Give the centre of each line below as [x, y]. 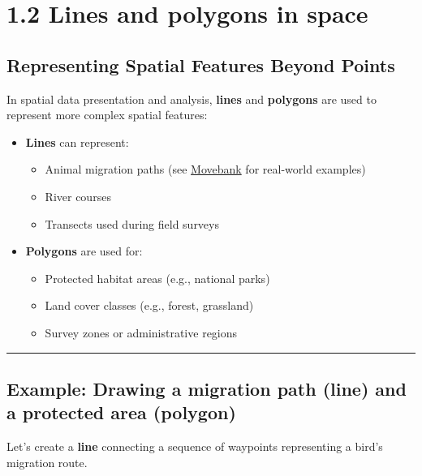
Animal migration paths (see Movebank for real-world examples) [205, 169]
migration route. [47, 462]
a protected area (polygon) [121, 412]
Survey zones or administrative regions [141, 332]
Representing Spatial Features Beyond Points [201, 64]
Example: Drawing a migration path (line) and [207, 388]
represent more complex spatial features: [107, 115]
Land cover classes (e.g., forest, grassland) [149, 305]
